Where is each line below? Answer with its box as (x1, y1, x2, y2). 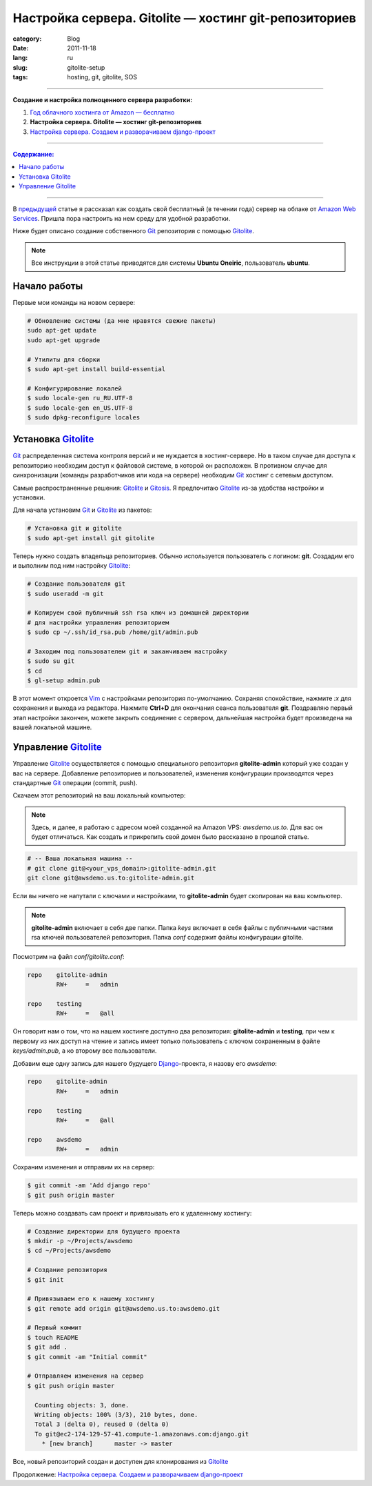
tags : (12, 73, 28, 81)
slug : (12, 63, 28, 72)
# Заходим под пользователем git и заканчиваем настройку (27, 647, 227, 655)
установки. (12, 493, 45, 502)
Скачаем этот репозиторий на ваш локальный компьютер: (12, 791, 186, 800)
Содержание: (12, 150, 54, 159)
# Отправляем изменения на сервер (27, 1372, 144, 1380)
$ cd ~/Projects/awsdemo (27, 1247, 112, 1255)
